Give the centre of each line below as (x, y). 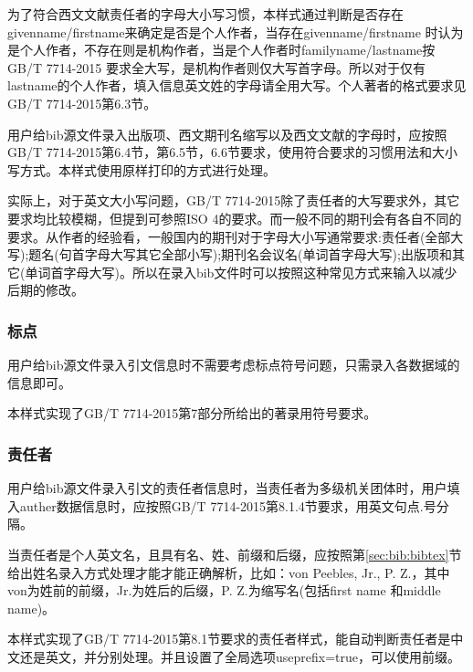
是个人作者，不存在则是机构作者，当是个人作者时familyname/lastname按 (221, 50)
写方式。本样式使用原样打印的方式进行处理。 (142, 169)
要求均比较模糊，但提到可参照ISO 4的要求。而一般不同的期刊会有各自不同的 (235, 218)
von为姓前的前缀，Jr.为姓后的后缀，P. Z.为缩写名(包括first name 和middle (224, 590)
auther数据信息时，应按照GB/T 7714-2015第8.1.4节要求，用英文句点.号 (228, 505)
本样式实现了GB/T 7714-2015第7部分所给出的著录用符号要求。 (192, 413)
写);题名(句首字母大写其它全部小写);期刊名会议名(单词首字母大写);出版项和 (230, 254)
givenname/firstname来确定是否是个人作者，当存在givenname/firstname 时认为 (236, 31)
